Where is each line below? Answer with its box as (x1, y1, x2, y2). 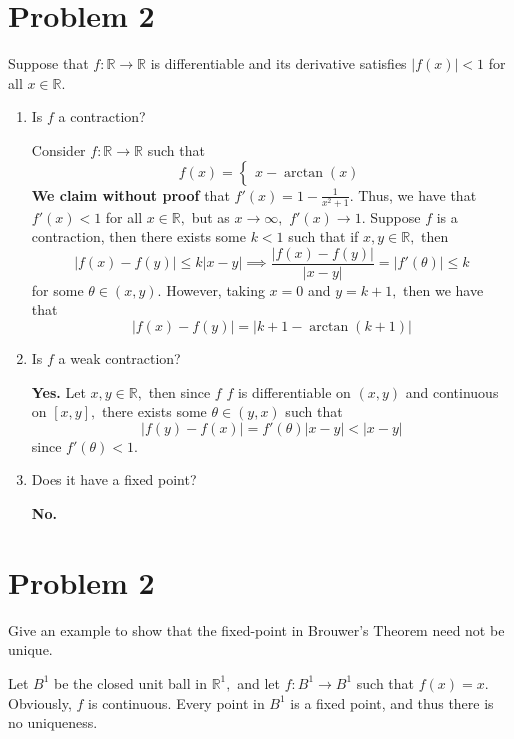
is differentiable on (237, 381, 351, 402)
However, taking (166, 279, 265, 300)
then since (148, 381, 211, 402)
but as (191, 206, 230, 227)
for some (31, 279, 84, 300)
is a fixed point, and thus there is (290, 692, 494, 713)
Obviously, (8, 692, 72, 713)
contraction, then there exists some (31, 226, 246, 247)
